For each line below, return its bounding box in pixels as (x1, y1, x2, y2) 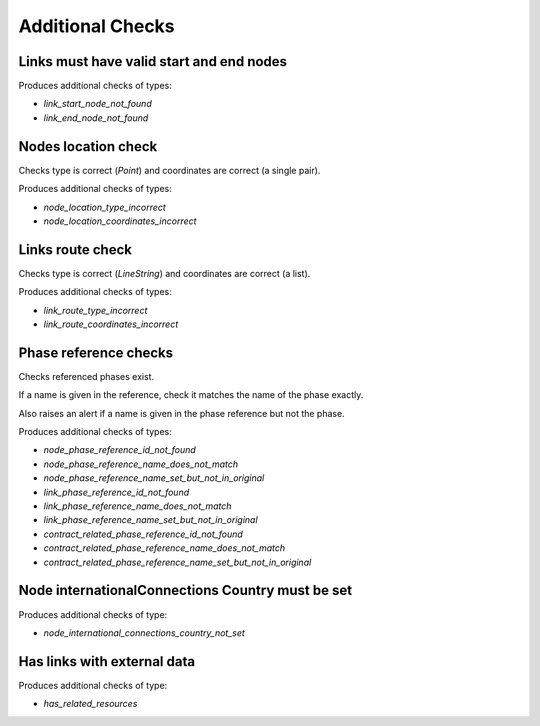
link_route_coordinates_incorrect (43, 318, 179, 330)
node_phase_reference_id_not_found (43, 444, 197, 456)
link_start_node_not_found (43, 98, 152, 110)
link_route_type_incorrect (43, 304, 148, 316)
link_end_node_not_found (43, 111, 149, 124)
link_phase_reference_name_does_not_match (43, 500, 232, 512)
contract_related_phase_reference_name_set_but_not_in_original (43, 556, 312, 568)
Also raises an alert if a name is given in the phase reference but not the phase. (18, 407, 345, 419)
